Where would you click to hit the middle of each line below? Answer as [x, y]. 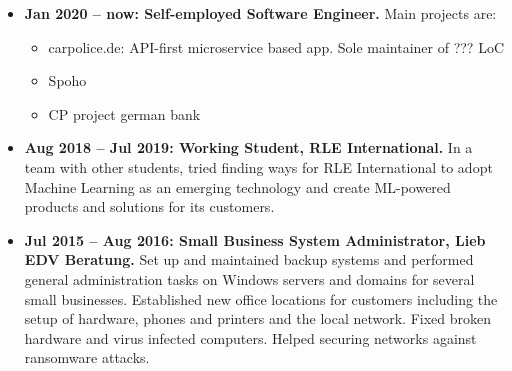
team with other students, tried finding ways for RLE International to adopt [258, 166]
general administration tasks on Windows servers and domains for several [249, 278]
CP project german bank [124, 113]
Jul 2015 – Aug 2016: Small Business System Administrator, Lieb [255, 239]
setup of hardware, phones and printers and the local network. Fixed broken [257, 318]
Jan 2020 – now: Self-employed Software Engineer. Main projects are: [260, 13]
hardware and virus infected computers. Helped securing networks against [250, 337]
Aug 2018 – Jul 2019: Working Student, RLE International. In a [248, 147]
